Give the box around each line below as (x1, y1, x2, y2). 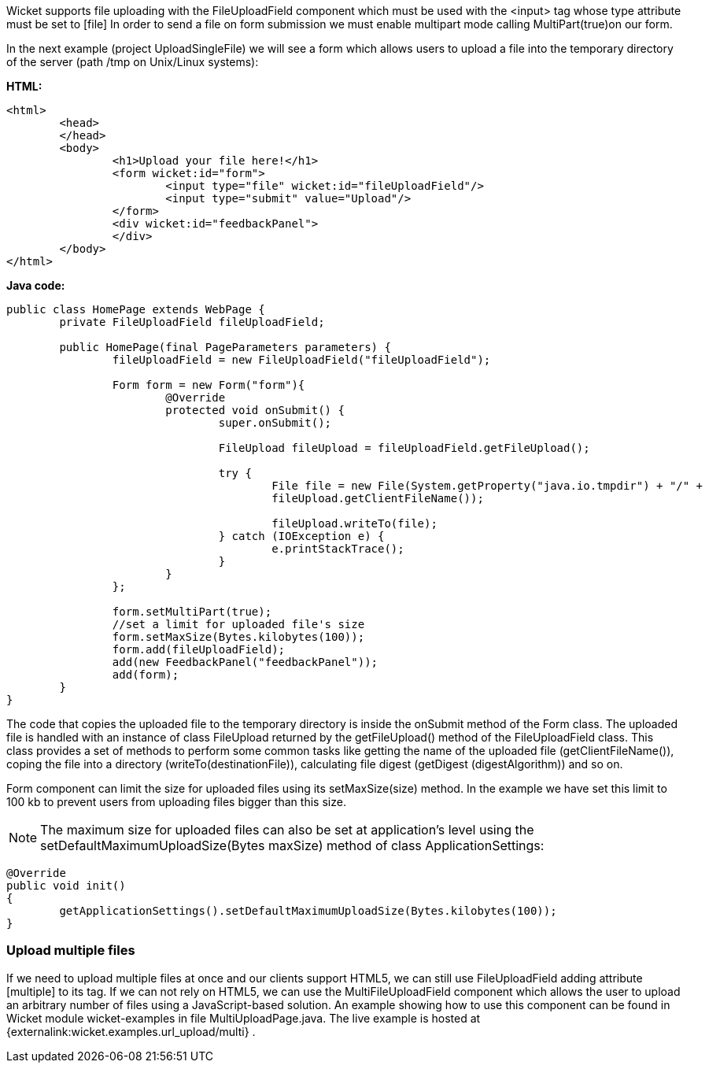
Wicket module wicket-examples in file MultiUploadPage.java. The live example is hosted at (6, 1011, 481, 1025)
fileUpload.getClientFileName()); (271, 492, 484, 505)
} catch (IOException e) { (218, 530, 385, 542)
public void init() (6, 879, 126, 892)
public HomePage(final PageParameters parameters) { (59, 341, 391, 353)
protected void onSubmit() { (165, 404, 345, 416)
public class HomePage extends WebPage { (6, 303, 265, 316)
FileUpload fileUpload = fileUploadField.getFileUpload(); (218, 442, 590, 454)
